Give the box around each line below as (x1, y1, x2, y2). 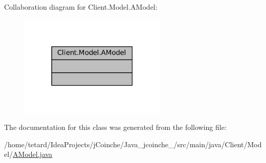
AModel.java (13, 149, 53, 159)
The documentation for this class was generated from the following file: (4, 122, 227, 132)
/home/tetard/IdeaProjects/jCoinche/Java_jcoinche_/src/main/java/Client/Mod (4, 139, 262, 149)
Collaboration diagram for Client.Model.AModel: (4, 2, 158, 12)
